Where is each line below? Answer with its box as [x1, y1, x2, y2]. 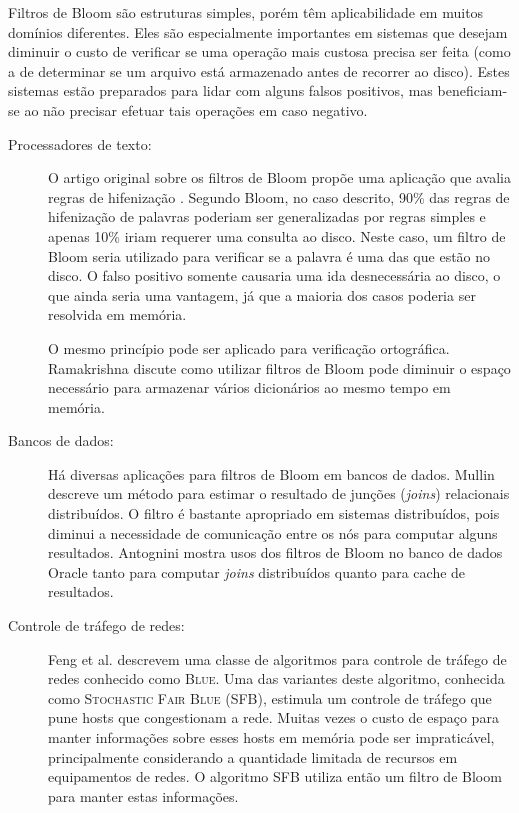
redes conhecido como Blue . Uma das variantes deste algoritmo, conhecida [48, 668, 505, 689]
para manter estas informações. [48, 785, 239, 806]
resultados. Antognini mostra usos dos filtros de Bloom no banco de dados [48, 542, 503, 563]
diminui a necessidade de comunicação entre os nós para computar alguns [48, 522, 498, 543]
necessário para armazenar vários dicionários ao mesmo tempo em [48, 377, 451, 398]
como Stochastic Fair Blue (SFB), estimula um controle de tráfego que [48, 687, 492, 708]
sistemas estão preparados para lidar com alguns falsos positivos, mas [8, 80, 433, 101]
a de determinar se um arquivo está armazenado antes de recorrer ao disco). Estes [8, 60, 510, 81]
